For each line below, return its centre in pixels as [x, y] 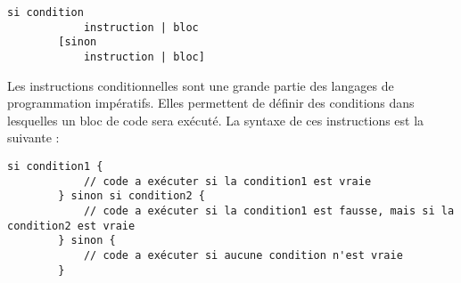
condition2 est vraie [71, 226]
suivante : [33, 137]
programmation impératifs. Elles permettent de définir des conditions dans [211, 103]
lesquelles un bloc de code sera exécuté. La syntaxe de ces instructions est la [216, 120]
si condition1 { [55, 166]
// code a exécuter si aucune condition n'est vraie [243, 255]
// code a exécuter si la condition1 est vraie [227, 181]
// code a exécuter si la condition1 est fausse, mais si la [269, 210]
